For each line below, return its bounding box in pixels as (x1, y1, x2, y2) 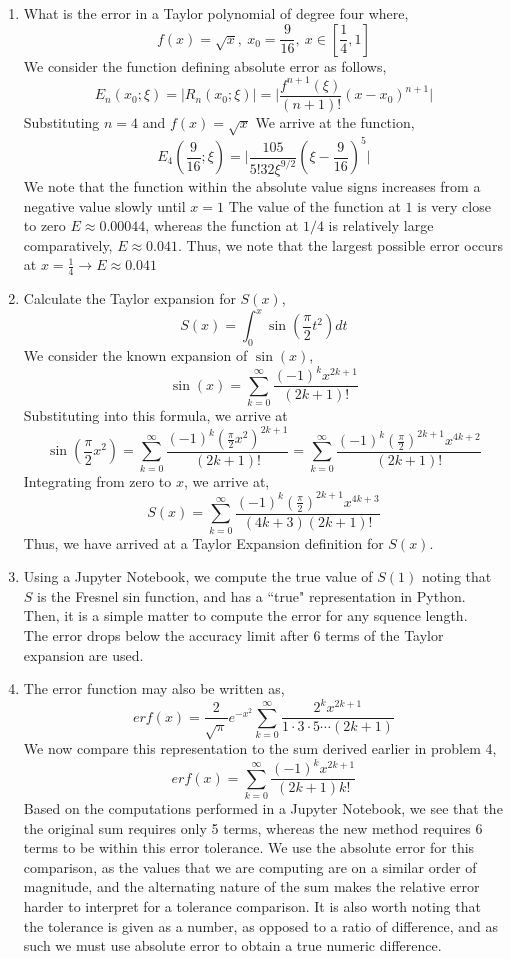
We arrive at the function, (255, 111, 415, 132)
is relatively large (328, 215, 434, 236)
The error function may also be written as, (23, 678, 285, 699)
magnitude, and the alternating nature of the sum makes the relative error (23, 876, 480, 897)
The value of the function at (228, 195, 401, 216)
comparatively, (23, 234, 113, 255)
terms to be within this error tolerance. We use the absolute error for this (23, 837, 475, 858)
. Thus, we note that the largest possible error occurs (178, 234, 503, 255)
